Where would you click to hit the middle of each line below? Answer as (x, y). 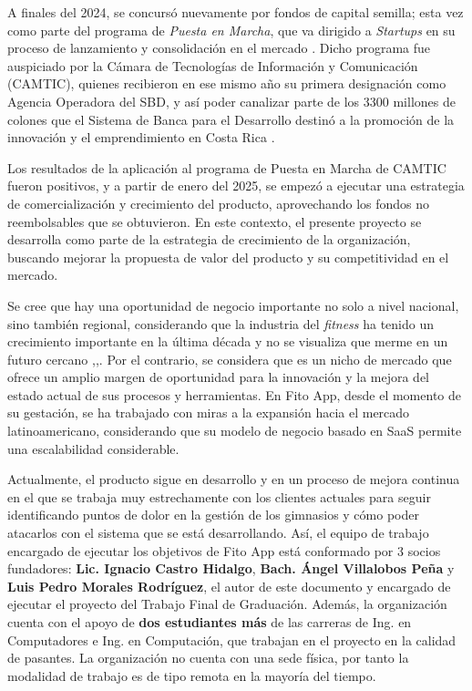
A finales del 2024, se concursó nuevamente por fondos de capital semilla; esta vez (236, 12)
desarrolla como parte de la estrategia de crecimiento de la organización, (209, 239)
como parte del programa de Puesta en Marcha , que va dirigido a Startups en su (231, 30)
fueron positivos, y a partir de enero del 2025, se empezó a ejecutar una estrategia (236, 186)
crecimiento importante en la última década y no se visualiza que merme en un (228, 341)
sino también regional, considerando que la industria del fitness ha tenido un (221, 323)
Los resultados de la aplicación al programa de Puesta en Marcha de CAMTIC (227, 167)
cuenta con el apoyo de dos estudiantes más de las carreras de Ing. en (210, 622)
